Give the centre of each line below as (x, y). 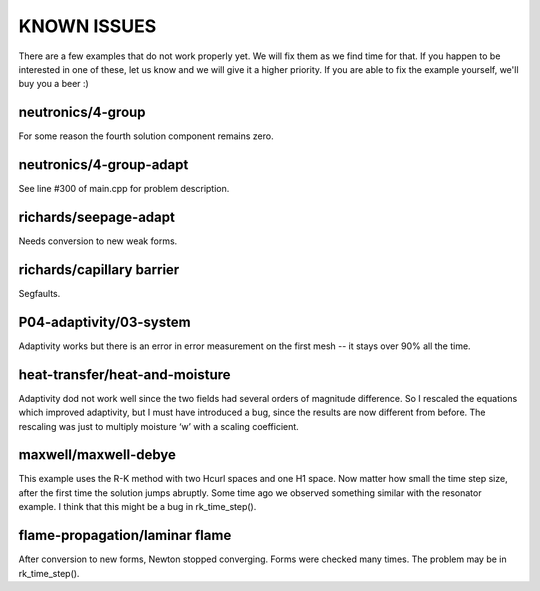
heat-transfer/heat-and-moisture (124, 374)
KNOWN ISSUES (87, 26)
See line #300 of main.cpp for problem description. (124, 189)
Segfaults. (39, 293)
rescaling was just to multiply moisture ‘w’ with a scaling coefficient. (158, 426)
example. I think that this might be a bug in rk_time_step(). (137, 507)
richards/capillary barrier (99, 269)
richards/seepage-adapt (96, 216)
